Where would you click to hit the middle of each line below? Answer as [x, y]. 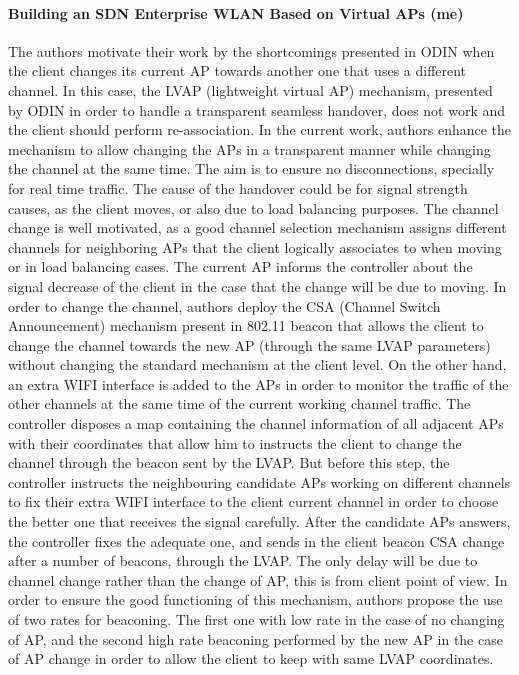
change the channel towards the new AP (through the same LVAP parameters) [249, 344]
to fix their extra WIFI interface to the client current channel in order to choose [253, 501]
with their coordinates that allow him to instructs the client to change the [235, 442]
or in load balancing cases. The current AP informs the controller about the [240, 266]
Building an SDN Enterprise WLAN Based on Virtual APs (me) [236, 12]
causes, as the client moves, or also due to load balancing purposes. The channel [253, 207]
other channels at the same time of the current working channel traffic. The [239, 403]
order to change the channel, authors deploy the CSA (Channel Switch [224, 305]
